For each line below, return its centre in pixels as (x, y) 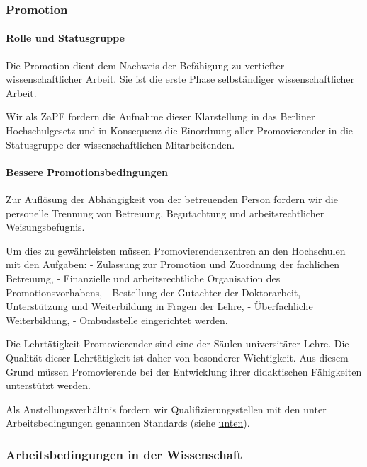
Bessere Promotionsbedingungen (87, 172)
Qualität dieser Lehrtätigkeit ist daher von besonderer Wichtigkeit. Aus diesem (177, 357)
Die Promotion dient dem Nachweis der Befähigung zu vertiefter (145, 65)
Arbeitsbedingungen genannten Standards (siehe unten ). (128, 423)
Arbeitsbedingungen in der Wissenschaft (124, 454)
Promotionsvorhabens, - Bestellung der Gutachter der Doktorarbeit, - (157, 292)
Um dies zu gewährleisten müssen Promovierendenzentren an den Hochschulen (176, 250)
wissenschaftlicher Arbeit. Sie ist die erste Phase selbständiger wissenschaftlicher (180, 79)
